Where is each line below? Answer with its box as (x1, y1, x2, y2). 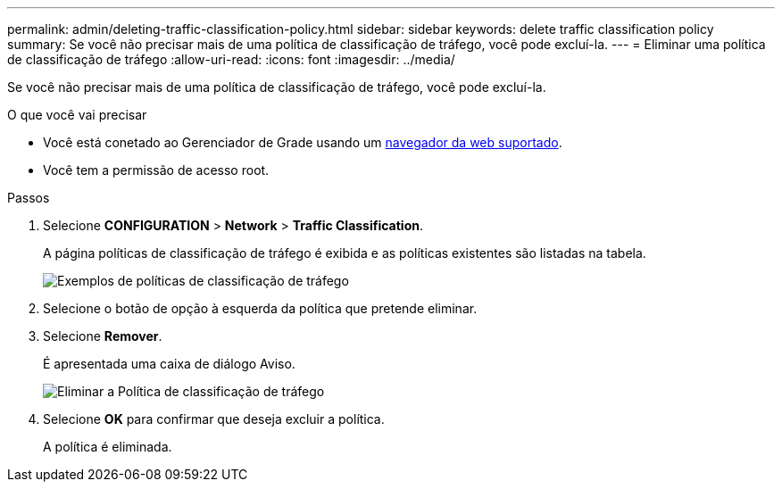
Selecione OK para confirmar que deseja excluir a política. (43, 411, 385, 427)
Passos (7, 190, 50, 205)
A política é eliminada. (43, 439, 172, 454)
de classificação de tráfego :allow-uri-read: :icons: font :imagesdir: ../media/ (7, 52, 455, 67)
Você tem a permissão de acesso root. (43, 162, 270, 178)
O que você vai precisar (7, 107, 147, 122)
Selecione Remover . (43, 328, 162, 344)
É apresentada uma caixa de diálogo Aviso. (43, 356, 295, 371)
